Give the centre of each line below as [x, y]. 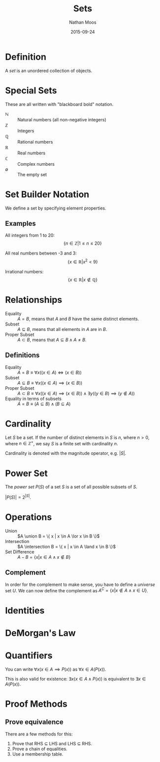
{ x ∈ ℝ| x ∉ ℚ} [83, 280]
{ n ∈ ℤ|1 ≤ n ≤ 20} [83, 243]
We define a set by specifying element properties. [56, 208]
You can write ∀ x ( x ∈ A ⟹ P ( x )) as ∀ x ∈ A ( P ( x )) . [56, 669]
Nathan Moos [83, 22]
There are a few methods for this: [39, 734]
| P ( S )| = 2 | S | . [18, 497]
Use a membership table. [38, 754]
